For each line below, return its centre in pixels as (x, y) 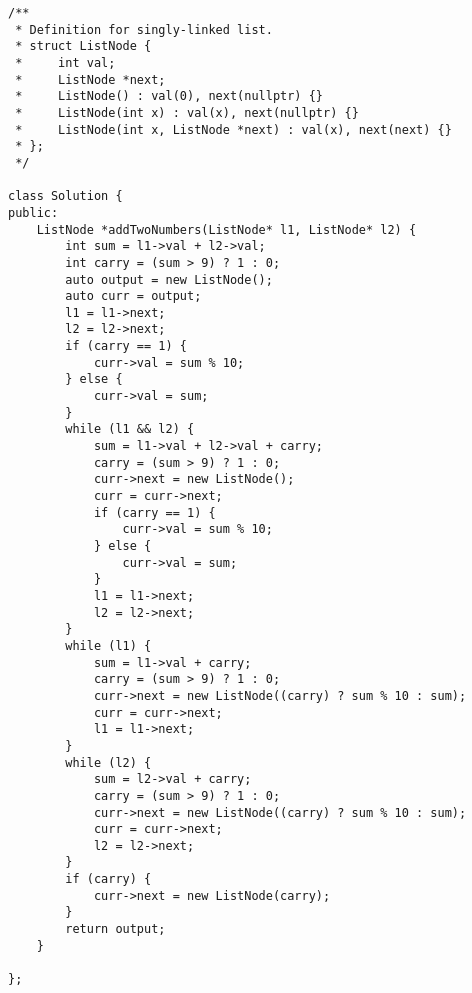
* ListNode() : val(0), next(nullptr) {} (169, 96)
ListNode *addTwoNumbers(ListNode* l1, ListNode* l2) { (226, 229)
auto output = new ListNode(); (169, 279)
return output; (115, 929)
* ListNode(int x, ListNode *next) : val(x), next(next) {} (233, 129)
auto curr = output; (133, 296)
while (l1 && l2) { (130, 429)
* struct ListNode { (83, 46)
